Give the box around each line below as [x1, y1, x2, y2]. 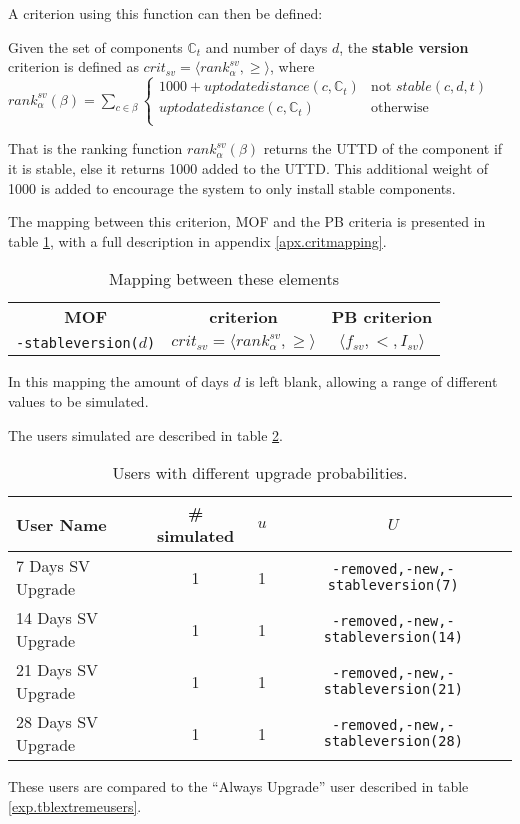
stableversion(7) [327, 577, 459, 594]
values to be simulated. [8, 390, 149, 411]
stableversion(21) [323, 681, 463, 698]
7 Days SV [16, 554, 91, 578]
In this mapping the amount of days [8, 371, 229, 392]
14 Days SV [16, 606, 99, 630]
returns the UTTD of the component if [263, 138, 503, 159]
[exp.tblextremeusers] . [8, 795, 142, 816]
